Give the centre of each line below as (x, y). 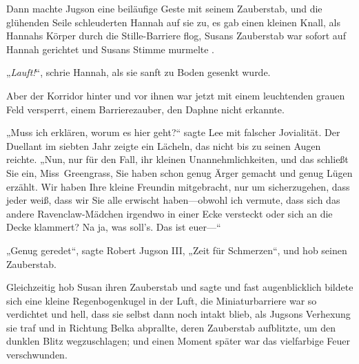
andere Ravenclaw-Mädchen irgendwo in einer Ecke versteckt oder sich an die (170, 213)
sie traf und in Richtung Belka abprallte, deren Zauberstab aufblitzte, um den (171, 327)
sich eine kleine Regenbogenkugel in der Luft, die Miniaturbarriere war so (162, 300)
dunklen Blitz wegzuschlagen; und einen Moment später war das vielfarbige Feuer (178, 341)
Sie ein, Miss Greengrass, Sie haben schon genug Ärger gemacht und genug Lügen (179, 172)
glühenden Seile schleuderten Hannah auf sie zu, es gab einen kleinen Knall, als (173, 22)
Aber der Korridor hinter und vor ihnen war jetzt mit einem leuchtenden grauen (176, 95)
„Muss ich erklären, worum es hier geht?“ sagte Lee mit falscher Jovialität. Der (173, 132)
